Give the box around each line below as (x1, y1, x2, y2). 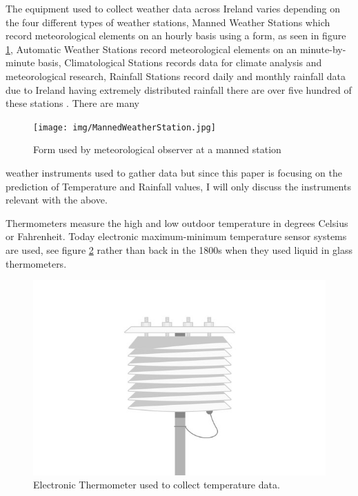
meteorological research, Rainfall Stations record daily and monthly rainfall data (6, 68, 346, 83)
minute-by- (299, 41, 346, 56)
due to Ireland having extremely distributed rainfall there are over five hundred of (6, 82, 352, 97)
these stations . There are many (6, 96, 139, 110)
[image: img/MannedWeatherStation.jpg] (33, 122, 216, 132)
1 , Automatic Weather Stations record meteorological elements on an (6, 41, 297, 56)
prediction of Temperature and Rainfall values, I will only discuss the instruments (6, 179, 351, 193)
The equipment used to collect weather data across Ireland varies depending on (6, 1, 340, 15)
